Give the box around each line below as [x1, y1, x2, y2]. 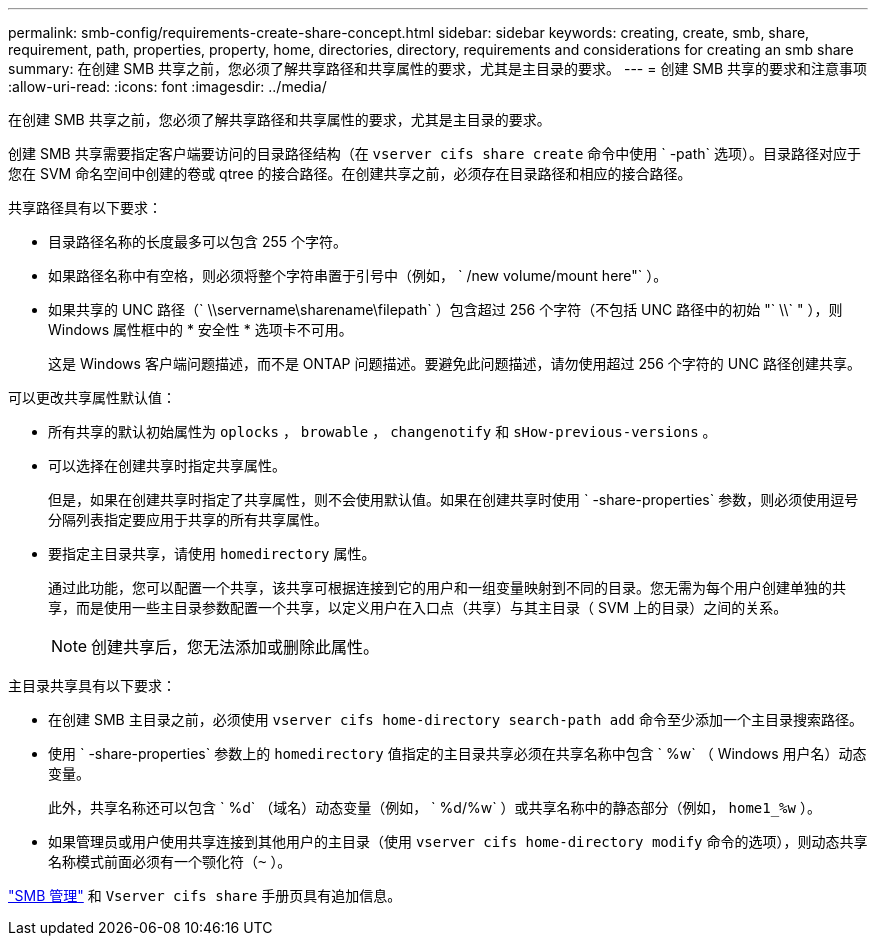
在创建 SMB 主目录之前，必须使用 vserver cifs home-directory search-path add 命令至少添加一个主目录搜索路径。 [48, 711, 863, 728]
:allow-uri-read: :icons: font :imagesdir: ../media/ [8, 78, 327, 95]
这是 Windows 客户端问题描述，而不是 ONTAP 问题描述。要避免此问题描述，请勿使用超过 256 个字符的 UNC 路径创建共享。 [48, 355, 861, 372]
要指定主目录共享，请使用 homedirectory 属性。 [48, 545, 376, 562]
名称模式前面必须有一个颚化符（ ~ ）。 [48, 853, 292, 870]
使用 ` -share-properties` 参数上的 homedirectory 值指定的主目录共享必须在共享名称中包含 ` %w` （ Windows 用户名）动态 [48, 745, 867, 762]
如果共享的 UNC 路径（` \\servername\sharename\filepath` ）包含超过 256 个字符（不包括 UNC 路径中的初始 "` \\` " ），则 [48, 301, 843, 318]
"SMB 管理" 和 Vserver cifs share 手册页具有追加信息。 [8, 887, 402, 904]
